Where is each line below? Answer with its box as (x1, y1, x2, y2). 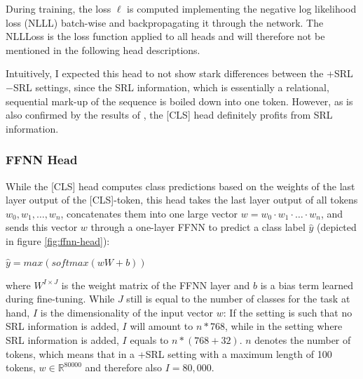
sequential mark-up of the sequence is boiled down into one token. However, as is (6, 93, 353, 108)
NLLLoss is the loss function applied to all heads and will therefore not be (6, 29, 325, 44)
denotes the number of (254, 332, 351, 347)
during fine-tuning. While (6, 291, 115, 306)
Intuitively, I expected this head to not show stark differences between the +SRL (6, 66, 353, 81)
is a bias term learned (260, 277, 354, 292)
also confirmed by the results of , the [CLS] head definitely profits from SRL (6, 107, 333, 122)
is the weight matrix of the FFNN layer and (61, 277, 250, 292)
